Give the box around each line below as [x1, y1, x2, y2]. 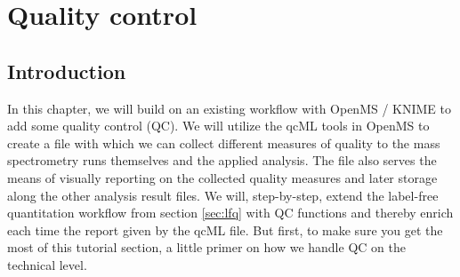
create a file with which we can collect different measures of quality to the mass [7, 133, 440, 152]
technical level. [7, 255, 87, 273]
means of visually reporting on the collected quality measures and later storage [7, 168, 438, 186]
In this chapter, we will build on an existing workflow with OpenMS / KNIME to [7, 99, 452, 117]
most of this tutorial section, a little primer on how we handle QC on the [7, 238, 406, 257]
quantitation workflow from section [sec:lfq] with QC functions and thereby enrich [7, 203, 454, 222]
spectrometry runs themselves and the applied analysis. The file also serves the [7, 151, 437, 170]
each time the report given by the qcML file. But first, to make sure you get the [7, 220, 443, 239]
